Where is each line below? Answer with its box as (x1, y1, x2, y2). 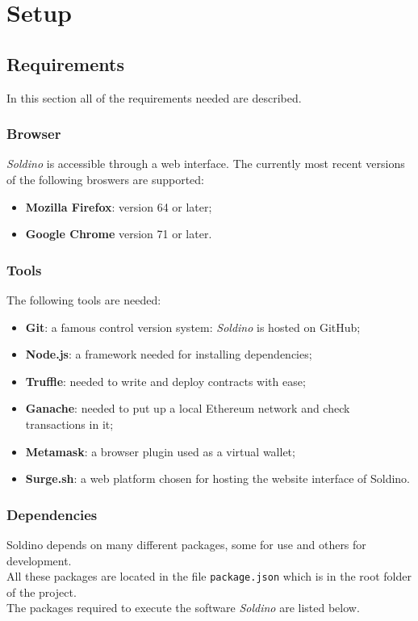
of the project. (6, 583, 77, 600)
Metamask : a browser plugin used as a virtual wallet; (25, 443, 295, 459)
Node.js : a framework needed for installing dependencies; (25, 346, 312, 363)
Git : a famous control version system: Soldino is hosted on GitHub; (25, 318, 361, 335)
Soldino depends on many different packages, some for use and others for (6, 535, 366, 552)
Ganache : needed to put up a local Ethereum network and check (25, 400, 350, 417)
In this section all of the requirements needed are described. (6, 89, 302, 106)
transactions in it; (25, 415, 114, 432)
